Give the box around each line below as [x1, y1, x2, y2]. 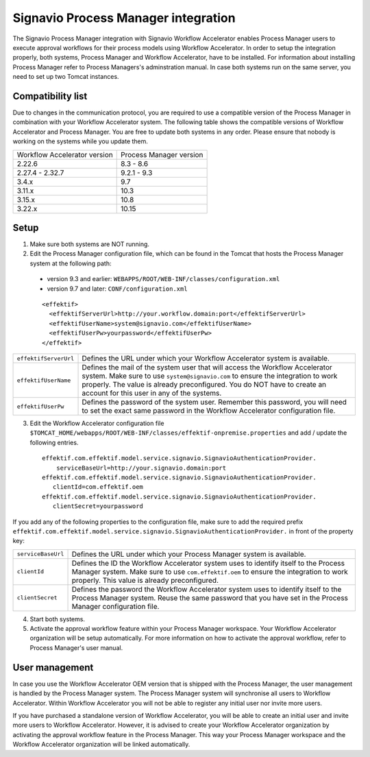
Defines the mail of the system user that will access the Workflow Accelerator [82, 363, 332, 372]
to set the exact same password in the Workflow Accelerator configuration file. [82, 406, 336, 415]
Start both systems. [29, 614, 86, 623]
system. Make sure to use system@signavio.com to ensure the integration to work [82, 371, 338, 381]
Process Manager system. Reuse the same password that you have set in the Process [71, 593, 349, 603]
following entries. [29, 438, 79, 446]
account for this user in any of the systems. [82, 388, 222, 398]
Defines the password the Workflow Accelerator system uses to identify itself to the [71, 584, 342, 594]
